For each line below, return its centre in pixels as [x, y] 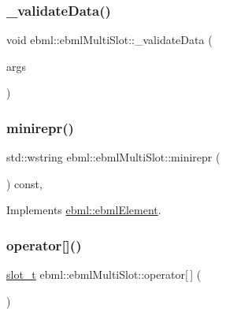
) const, [24, 183]
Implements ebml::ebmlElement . [84, 210]
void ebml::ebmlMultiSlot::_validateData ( [109, 40]
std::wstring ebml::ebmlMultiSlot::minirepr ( [113, 157]
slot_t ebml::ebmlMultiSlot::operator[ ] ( [104, 274]
